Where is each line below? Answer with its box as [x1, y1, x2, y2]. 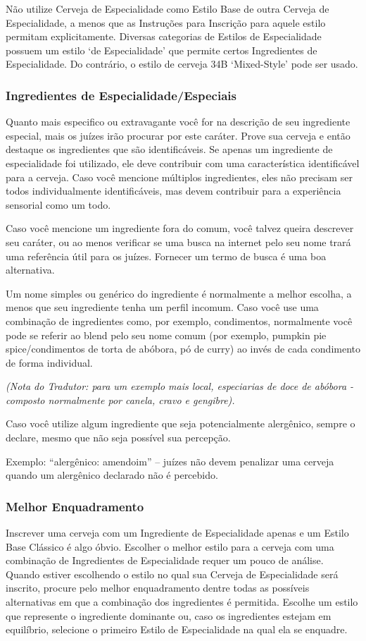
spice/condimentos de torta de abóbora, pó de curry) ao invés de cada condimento [6, 341, 360, 356]
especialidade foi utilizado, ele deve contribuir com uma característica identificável [6, 155, 360, 170]
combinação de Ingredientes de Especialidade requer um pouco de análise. [6, 553, 324, 568]
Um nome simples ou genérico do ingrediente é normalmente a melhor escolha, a [6, 286, 352, 300]
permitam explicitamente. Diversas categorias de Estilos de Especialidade [6, 29, 322, 44]
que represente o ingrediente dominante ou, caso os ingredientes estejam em [6, 608, 332, 623]
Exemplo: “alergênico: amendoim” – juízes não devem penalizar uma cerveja [6, 453, 334, 468]
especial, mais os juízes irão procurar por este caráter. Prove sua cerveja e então [6, 128, 351, 142]
